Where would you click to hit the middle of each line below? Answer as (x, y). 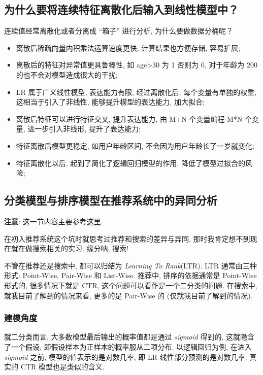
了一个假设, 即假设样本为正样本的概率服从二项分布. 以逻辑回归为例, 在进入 (128, 346)
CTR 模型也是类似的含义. (62, 367)
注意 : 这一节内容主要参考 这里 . (54, 221)
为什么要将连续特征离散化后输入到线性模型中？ (121, 9)
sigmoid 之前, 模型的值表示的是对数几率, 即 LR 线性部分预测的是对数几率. (126, 356)
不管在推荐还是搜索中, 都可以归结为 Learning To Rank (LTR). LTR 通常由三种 (130, 265)
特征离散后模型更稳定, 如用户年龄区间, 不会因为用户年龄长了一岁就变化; (135, 145)
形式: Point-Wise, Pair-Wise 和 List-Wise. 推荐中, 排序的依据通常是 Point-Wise (130, 275)
